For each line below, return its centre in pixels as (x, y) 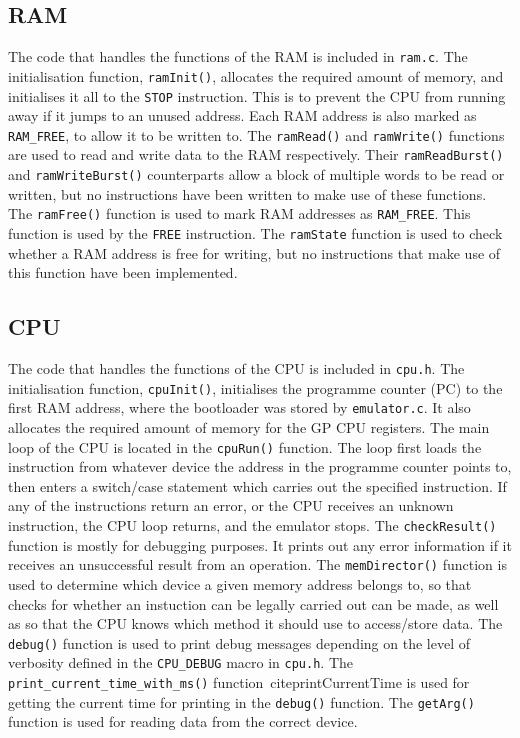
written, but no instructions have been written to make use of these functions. (247, 193)
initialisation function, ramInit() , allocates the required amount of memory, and (256, 75)
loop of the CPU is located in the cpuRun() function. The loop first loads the (245, 446)
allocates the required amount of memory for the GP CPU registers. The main (249, 427)
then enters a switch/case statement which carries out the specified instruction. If (257, 485)
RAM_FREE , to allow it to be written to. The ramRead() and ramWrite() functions (256, 134)
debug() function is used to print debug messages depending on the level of (239, 642)
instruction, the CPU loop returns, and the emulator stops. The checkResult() (252, 525)
